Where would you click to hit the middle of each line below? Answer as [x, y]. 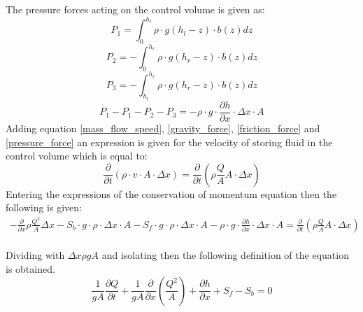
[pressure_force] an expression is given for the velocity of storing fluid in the [169, 142]
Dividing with [35, 255]
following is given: [44, 207]
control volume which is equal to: [77, 156]
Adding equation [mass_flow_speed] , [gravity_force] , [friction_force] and [163, 128]
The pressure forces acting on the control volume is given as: [135, 9]
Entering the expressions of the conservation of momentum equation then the [171, 193]
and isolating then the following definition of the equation [225, 255]
